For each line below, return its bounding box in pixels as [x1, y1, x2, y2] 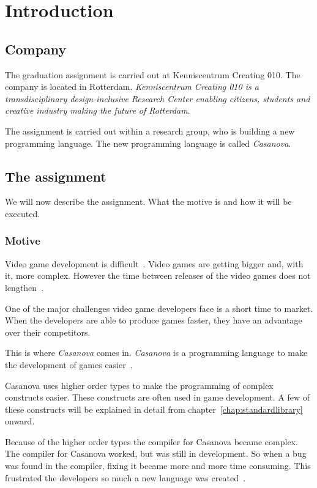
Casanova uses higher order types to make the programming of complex [5, 379, 274, 391]
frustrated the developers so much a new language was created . [5, 471, 245, 484]
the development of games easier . [5, 358, 133, 371]
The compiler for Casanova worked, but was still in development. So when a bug [5, 447, 307, 460]
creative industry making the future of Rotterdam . [5, 104, 190, 117]
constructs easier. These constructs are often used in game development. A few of [5, 391, 310, 404]
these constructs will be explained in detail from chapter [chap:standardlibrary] [5, 402, 303, 415]
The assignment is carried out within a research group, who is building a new [5, 124, 295, 137]
